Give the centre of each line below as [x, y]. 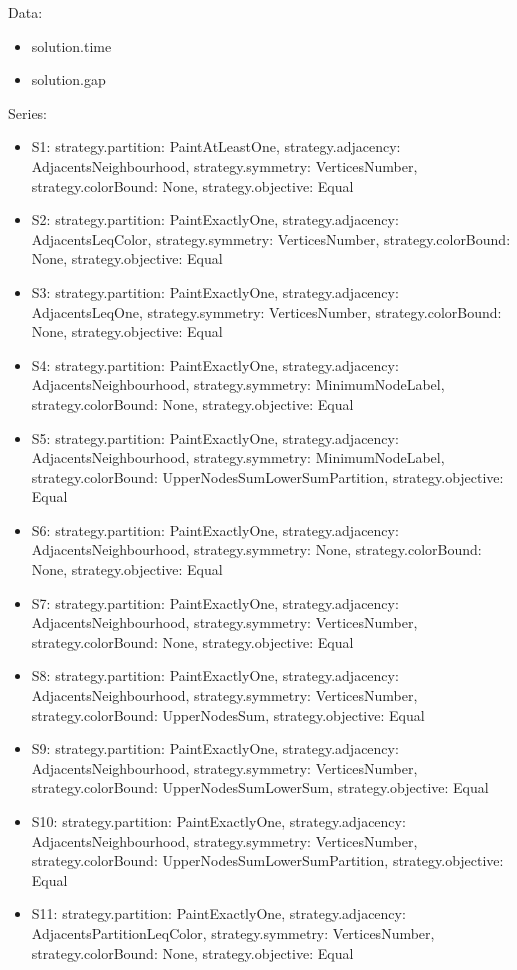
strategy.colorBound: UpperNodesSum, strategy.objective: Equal [228, 714]
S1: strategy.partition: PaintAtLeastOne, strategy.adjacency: [216, 146]
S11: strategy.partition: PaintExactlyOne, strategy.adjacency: [218, 913]
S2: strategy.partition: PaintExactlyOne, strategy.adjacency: [215, 219]
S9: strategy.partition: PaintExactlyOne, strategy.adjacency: [215, 748]
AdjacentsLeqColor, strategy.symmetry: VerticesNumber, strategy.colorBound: [271, 238]
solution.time [71, 45]
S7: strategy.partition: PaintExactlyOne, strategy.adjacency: [215, 602]
